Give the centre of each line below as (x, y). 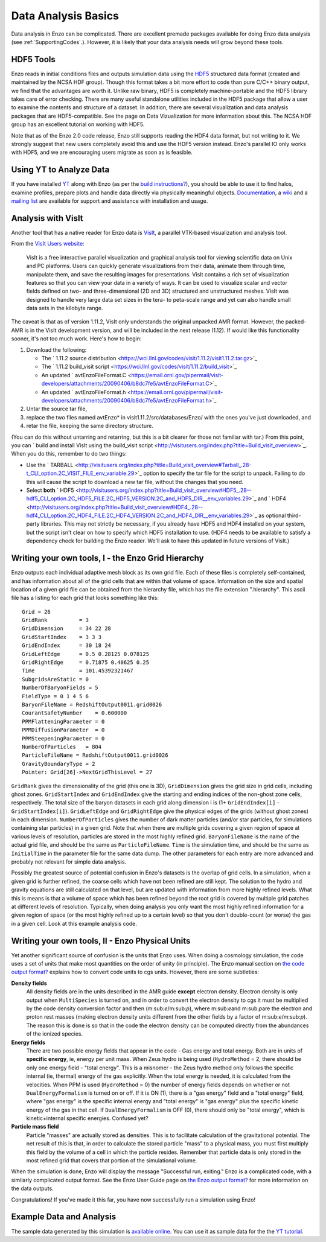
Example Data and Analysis (64, 1217)
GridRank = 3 (56, 620)
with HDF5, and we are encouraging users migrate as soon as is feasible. (102, 152)
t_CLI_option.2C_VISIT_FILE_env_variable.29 (80, 473)
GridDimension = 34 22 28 (67, 629)
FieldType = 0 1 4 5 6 (56, 696)
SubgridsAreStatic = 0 (56, 679)
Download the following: (56, 349)
